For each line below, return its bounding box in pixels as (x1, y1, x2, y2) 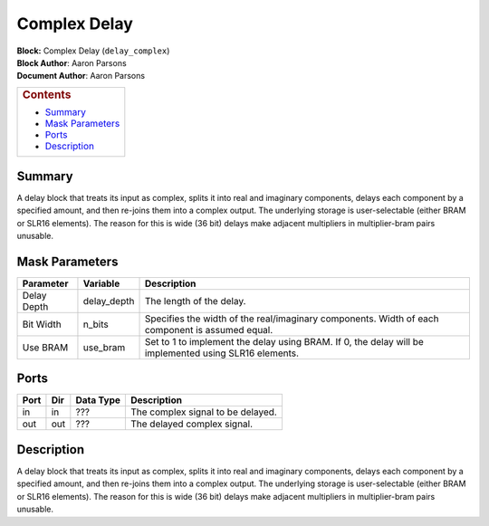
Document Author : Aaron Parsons (16, 71, 145, 81)
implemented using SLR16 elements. (144, 347, 299, 359)
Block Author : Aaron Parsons (16, 57, 127, 68)
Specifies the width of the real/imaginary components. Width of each (144, 312, 439, 325)
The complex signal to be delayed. (129, 406, 278, 418)
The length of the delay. (144, 294, 246, 307)
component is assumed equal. (144, 323, 273, 336)
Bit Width (22, 318, 62, 330)
